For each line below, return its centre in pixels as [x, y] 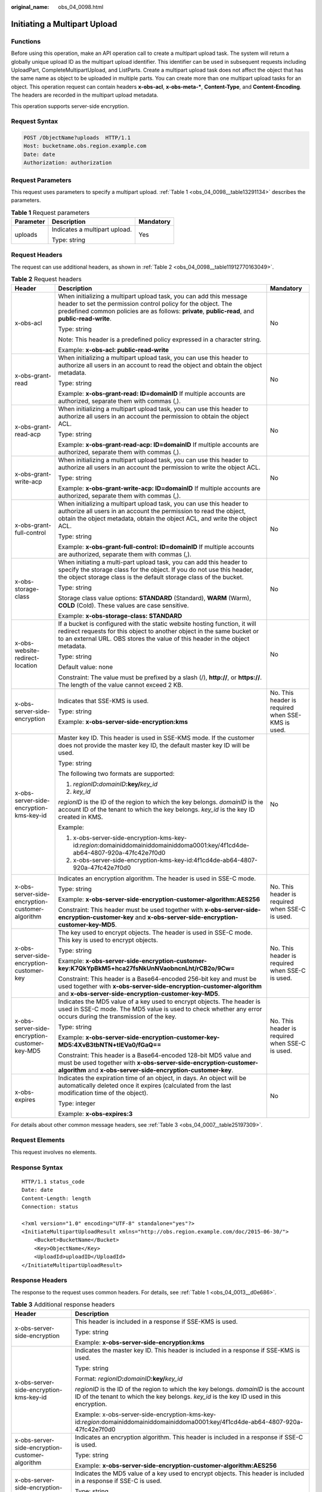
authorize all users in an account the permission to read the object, [152, 511]
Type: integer [77, 1103]
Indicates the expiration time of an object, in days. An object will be [152, 1078]
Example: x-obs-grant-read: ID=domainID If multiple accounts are [152, 393]
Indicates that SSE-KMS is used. [103, 701]
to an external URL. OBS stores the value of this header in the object [154, 639]
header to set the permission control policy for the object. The [145, 303]
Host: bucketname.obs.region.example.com [85, 146]
